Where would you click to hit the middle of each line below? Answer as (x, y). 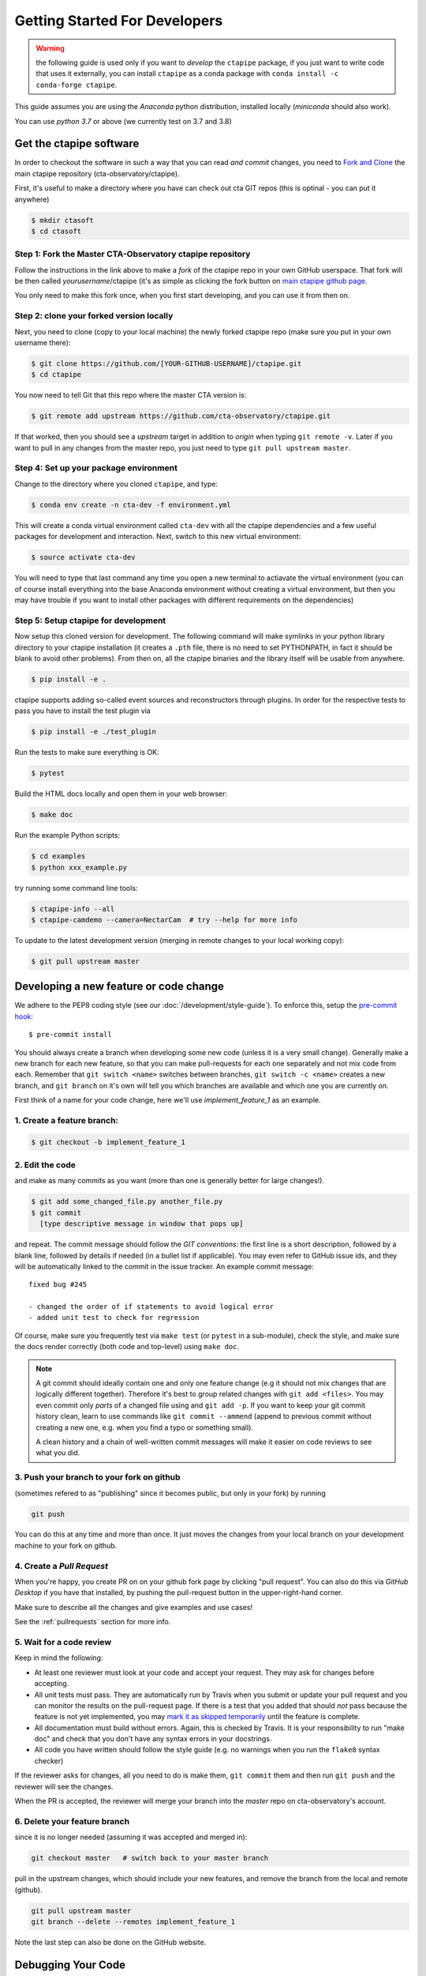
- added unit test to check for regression (114, 1318)
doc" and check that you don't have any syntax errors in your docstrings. (153, 1739)
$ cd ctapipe (56, 375)
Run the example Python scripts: (67, 835)
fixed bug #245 (58, 1285)
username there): (43, 343)
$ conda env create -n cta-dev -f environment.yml (131, 505)
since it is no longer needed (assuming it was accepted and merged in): (131, 1837)
